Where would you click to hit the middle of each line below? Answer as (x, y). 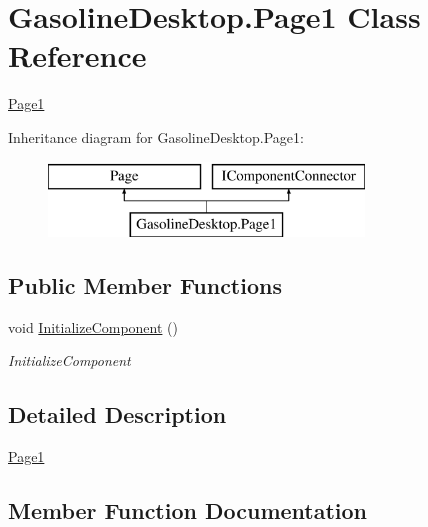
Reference (77, 55)
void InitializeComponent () (93, 326)
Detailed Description (117, 414)
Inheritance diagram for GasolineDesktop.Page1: (156, 136)
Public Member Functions (145, 285)
